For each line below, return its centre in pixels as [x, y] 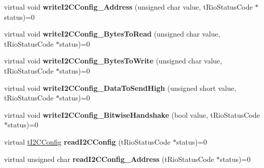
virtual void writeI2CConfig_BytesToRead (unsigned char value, [112, 34]
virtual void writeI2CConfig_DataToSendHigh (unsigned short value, [120, 88]
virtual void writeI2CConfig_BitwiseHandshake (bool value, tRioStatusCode [132, 114]
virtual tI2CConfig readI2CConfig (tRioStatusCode [87, 141]
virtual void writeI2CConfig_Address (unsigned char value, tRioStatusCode [128, 7]
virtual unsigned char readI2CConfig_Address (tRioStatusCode [109, 159]
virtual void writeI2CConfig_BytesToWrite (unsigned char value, [113, 61]
